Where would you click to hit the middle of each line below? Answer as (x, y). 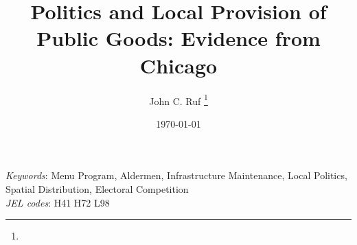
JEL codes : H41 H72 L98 (58, 202)
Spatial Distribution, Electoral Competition (97, 188)
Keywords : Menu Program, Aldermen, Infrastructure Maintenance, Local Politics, (176, 175)
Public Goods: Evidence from (178, 38)
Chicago (178, 65)
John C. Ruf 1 (178, 100)
